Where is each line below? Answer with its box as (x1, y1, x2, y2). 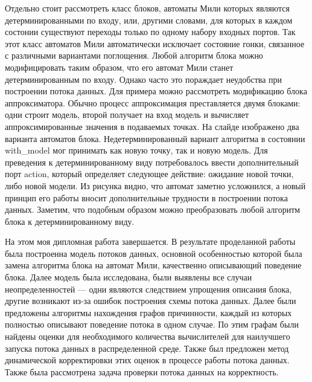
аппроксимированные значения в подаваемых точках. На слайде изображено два (5, 120, 299, 132)
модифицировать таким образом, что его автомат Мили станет (5, 60, 234, 73)
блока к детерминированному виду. (5, 215, 135, 227)
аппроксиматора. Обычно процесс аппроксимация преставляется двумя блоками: (5, 96, 301, 109)
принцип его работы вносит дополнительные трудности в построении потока (5, 191, 288, 204)
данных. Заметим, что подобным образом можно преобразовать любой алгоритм (5, 203, 301, 216)
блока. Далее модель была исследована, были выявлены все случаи (5, 271, 252, 283)
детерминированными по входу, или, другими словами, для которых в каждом (5, 13, 293, 26)
